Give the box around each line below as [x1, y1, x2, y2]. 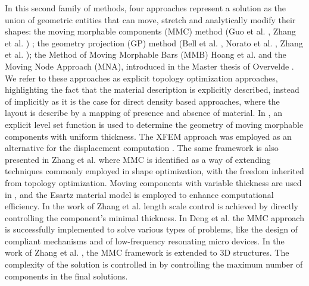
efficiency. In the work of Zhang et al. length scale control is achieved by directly [5, 200, 298, 212]
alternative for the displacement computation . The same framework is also [5, 142, 279, 154]
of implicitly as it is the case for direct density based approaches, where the [5, 95, 280, 107]
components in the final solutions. [5, 269, 128, 282]
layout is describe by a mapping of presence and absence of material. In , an [5, 106, 282, 119]
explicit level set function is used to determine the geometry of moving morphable [5, 118, 304, 130]
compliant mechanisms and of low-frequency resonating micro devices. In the [5, 234, 285, 247]
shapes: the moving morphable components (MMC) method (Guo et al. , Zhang [5, 25, 296, 37]
